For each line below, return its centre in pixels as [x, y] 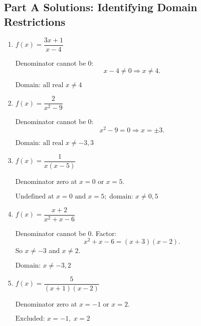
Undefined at [35, 196]
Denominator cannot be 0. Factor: [66, 233]
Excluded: [30, 318]
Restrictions [35, 21]
